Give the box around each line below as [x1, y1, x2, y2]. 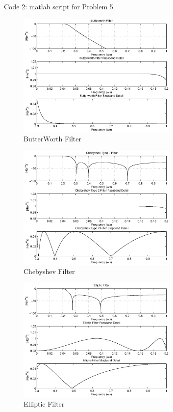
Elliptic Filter [24, 398, 65, 409]
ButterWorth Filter [24, 134, 81, 144]
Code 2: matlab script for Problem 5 [4, 1, 113, 11]
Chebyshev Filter [24, 266, 75, 276]
